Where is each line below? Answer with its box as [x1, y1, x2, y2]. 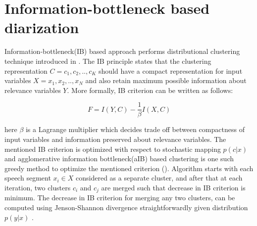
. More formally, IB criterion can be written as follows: [67, 85, 233, 95]
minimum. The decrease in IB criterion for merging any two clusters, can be [4, 192, 235, 203]
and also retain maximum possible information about [85, 75, 247, 86]
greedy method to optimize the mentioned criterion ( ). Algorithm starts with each [4, 163, 254, 173]
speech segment [4, 173, 51, 183]
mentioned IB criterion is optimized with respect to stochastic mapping [4, 143, 221, 154]
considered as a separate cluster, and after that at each [76, 173, 243, 183]
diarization [4, 17, 79, 38]
